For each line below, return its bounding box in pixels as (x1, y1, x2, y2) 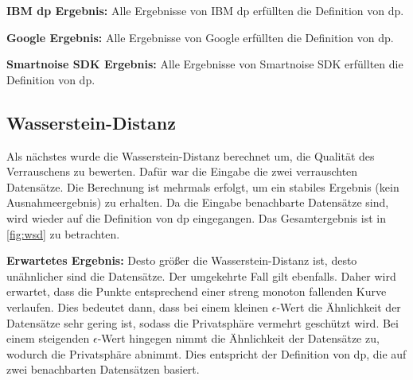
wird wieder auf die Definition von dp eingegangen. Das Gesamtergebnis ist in (6, 209, 386, 226)
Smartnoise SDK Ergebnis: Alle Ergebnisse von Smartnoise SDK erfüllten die (6, 56, 403, 72)
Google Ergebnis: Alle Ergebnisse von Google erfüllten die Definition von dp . (6, 29, 394, 45)
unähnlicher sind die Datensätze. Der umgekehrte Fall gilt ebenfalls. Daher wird (6, 267, 396, 284)
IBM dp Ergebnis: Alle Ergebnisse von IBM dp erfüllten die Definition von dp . (6, 2, 404, 18)
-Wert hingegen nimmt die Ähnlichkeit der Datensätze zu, (97, 330, 380, 347)
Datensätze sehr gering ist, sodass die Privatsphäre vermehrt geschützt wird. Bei (6, 314, 399, 331)
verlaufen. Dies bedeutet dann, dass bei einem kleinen (6, 298, 269, 315)
